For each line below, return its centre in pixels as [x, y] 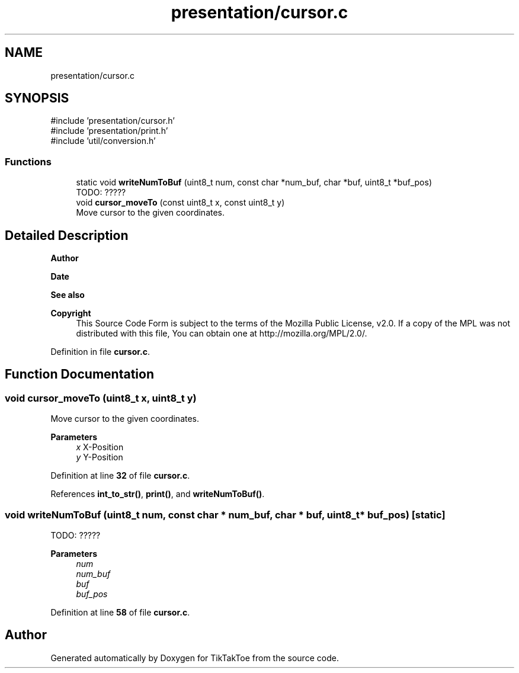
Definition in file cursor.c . [100, 352]
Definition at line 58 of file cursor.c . [120, 612]
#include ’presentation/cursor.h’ [113, 121]
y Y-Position [100, 457]
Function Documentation [79, 374]
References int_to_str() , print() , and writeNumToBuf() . [158, 494]
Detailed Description [67, 235]
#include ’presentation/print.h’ [109, 131]
